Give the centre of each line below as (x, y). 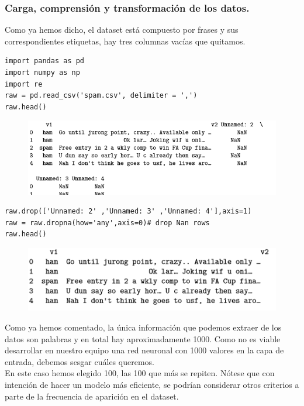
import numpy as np (42, 73)
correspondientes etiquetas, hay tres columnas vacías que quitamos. (125, 41)
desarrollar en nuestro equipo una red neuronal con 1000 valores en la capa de (144, 350)
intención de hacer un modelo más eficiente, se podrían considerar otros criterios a (152, 385)
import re (24, 84)
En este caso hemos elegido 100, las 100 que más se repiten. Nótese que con (140, 373)
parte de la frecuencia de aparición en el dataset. (92, 396)
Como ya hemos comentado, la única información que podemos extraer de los (143, 327)
